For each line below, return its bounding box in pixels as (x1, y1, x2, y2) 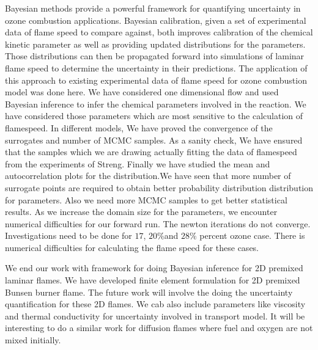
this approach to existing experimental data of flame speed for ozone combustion (5, 73, 307, 86)
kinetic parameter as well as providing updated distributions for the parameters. (5, 37, 306, 50)
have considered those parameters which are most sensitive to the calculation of (5, 109, 303, 122)
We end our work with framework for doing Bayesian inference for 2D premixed (5, 261, 303, 274)
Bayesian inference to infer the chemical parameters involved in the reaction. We (5, 97, 306, 110)
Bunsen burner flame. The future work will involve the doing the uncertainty (5, 285, 293, 298)
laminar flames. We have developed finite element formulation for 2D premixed (5, 274, 300, 286)
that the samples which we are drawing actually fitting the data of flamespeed (5, 145, 297, 158)
